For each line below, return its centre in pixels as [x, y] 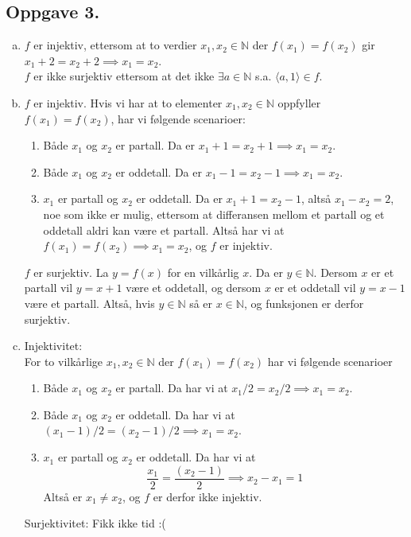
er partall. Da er [155, 145]
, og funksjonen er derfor [304, 303]
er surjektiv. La [71, 272]
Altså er [63, 496]
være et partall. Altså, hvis [89, 303]
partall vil [48, 288]
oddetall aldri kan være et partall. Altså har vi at [164, 230]
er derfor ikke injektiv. [207, 496]
